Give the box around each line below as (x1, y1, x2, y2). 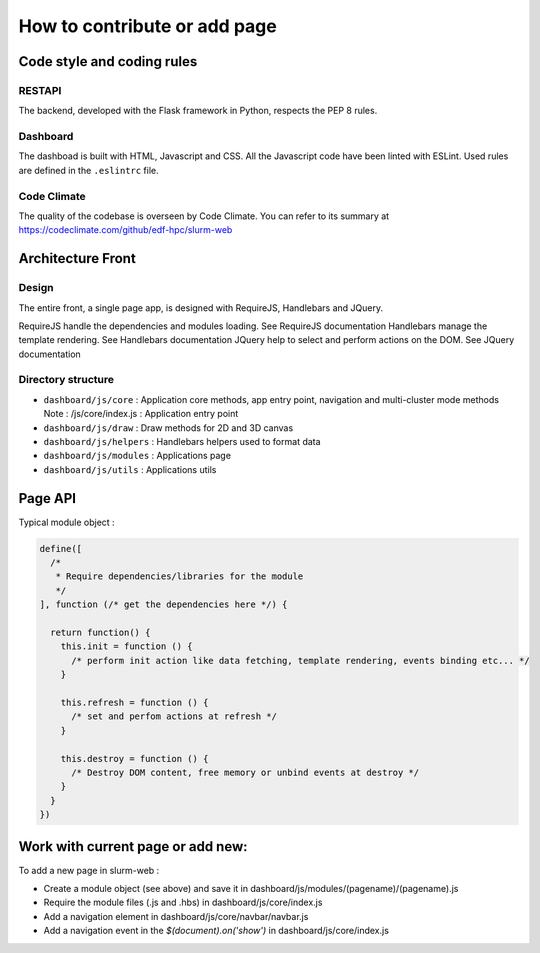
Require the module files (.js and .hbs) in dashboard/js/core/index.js (43, 896, 323, 909)
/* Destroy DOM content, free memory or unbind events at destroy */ (71, 766, 420, 778)
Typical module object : (18, 516, 115, 528)
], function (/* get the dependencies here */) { (39, 599, 288, 610)
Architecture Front (18, 250, 137, 267)
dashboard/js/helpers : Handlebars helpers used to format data (43, 436, 321, 448)
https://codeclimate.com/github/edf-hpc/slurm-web (18, 224, 233, 236)
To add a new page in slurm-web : (18, 864, 160, 876)
